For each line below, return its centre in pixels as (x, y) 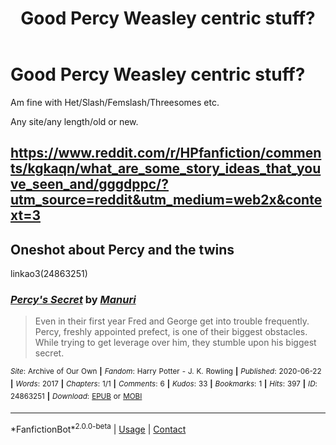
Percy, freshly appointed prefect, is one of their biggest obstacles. (171, 332)
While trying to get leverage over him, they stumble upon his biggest (175, 343)
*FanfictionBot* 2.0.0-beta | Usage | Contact (98, 429)
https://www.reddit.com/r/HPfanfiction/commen (166, 153)
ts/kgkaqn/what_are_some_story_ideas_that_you (166, 168)
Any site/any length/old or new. (74, 121)
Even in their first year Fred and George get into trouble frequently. (172, 321)
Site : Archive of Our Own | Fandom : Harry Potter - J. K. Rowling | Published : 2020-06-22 (166, 372)
